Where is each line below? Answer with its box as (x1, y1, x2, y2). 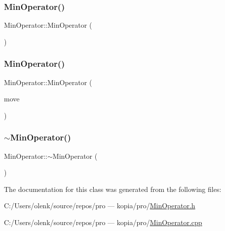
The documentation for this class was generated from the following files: (4, 184, 222, 194)
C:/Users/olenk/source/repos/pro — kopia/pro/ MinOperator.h (4, 200, 195, 211)
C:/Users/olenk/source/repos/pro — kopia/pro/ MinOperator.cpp (4, 217, 202, 227)
